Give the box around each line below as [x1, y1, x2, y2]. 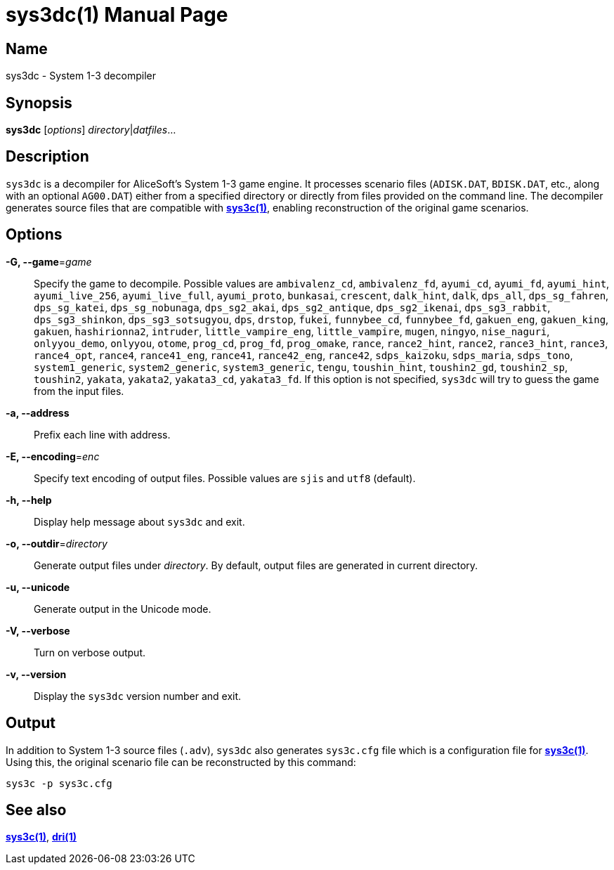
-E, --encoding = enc [6, 450, 100, 462]
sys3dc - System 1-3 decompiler [6, 70, 156, 82]
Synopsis [6, 93, 72, 112]
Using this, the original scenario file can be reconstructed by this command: [6, 755, 356, 768]
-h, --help [6, 493, 52, 506]
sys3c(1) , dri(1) [6, 831, 77, 843]
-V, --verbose [6, 624, 70, 637]
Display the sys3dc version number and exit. [34, 689, 242, 702]
